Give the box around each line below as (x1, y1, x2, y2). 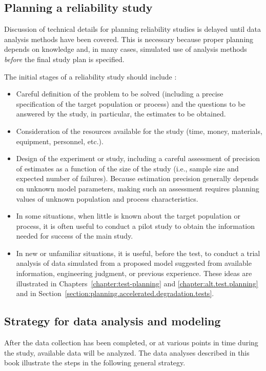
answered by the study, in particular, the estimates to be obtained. (16, 108, 226, 119)
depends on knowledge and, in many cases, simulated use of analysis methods (4, 44, 247, 54)
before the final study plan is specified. (4, 53, 125, 64)
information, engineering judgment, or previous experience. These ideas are (16, 268, 252, 279)
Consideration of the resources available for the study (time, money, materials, (16, 125, 262, 136)
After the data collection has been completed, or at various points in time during (4, 337, 258, 348)
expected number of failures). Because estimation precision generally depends (16, 173, 259, 184)
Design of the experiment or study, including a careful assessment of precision (16, 153, 260, 164)
